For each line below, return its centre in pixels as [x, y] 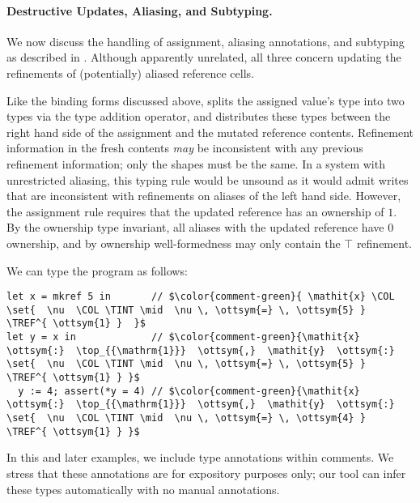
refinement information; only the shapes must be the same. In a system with [196, 163]
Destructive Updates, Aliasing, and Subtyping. [140, 10]
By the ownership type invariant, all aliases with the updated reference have [195, 227]
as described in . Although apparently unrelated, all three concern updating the [204, 57]
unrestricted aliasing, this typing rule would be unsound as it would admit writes [208, 179]
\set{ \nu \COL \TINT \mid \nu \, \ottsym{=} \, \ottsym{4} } [186, 418]
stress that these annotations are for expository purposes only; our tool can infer [206, 473]
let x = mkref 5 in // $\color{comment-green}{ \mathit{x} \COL [201, 297]
